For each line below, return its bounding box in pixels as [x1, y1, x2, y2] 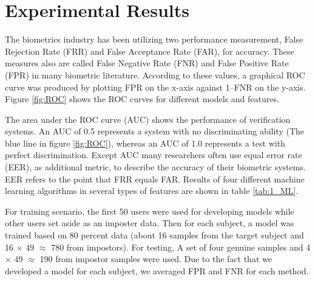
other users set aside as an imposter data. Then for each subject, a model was [5, 217, 294, 229]
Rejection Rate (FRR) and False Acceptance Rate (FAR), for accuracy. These [5, 44, 294, 57]
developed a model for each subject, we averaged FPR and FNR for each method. [5, 264, 309, 277]
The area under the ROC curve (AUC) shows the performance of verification [5, 113, 291, 125]
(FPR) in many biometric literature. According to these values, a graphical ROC [5, 68, 305, 81]
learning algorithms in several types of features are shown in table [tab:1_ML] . [5, 184, 299, 197]
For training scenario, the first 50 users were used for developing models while [5, 204, 294, 217]
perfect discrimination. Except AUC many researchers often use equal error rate [5, 148, 302, 161]
